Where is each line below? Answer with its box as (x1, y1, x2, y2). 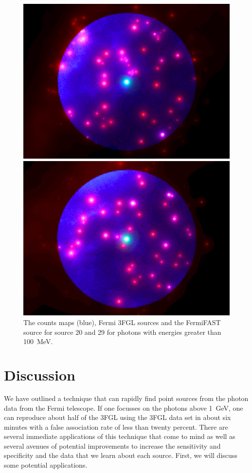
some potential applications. (4, 460, 88, 470)
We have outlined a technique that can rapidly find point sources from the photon (4, 393, 249, 403)
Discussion (4, 364, 75, 384)
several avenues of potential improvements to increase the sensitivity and (4, 440, 221, 451)
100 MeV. (23, 336, 53, 346)
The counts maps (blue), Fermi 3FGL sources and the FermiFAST (23, 317, 221, 327)
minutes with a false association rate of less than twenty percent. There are (4, 421, 228, 432)
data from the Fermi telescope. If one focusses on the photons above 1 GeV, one (4, 402, 243, 413)
